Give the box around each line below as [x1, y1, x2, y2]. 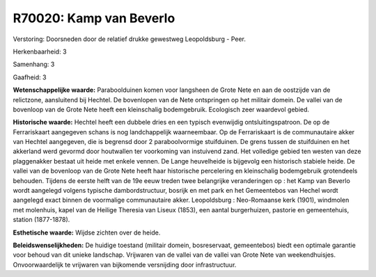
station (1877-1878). [13, 216, 70, 224]
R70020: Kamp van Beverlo [13, 10, 175, 26]
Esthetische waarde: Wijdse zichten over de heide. [13, 228, 161, 237]
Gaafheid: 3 [13, 73, 47, 81]
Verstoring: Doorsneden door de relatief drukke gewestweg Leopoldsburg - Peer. [13, 35, 246, 43]
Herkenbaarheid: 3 [13, 47, 67, 56]
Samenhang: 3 [13, 60, 55, 69]
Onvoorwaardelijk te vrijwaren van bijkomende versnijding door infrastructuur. [13, 260, 237, 269]
